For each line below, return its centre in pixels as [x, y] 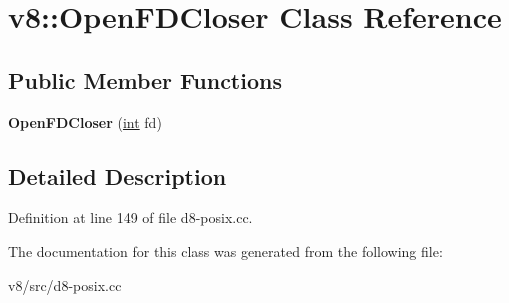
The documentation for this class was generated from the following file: [225, 250]
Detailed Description [117, 175]
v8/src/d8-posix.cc [65, 284]
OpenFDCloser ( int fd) [85, 121]
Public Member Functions [145, 79]
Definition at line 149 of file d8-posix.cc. [130, 217]
